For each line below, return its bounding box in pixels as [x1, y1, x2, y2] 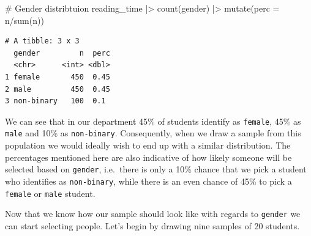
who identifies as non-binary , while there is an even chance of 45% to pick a [5, 174, 292, 187]
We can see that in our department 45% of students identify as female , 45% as [5, 114, 301, 127]
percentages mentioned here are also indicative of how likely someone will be [5, 150, 292, 163]
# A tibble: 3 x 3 [5, 37, 80, 46]
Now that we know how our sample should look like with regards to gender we [5, 207, 301, 220]
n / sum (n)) [5, 13, 44, 26]
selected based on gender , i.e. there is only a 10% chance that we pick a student [5, 163, 307, 175]
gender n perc [13, 48, 110, 57]
